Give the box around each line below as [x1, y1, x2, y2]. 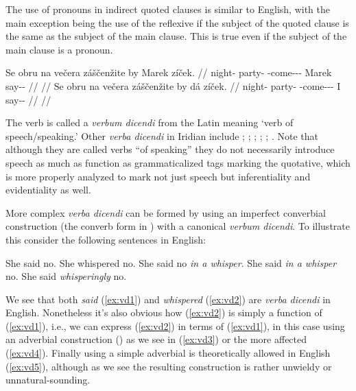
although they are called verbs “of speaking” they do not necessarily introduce [5, 142, 335, 156]
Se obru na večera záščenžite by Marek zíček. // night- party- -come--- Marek [5, 65, 332, 80]
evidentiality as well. [5, 182, 91, 197]
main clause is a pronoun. [5, 42, 113, 56]
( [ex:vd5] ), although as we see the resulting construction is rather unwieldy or [5, 359, 332, 373]
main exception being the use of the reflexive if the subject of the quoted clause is [5, 15, 349, 29]
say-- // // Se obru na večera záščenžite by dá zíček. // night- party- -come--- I [5, 78, 341, 93]
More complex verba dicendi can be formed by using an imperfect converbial [5, 205, 326, 220]
